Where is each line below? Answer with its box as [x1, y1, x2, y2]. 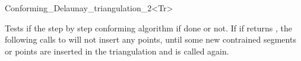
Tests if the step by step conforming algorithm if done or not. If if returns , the [5, 21, 292, 34]
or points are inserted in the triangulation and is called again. [5, 44, 229, 57]
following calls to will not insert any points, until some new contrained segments [5, 33, 296, 46]
